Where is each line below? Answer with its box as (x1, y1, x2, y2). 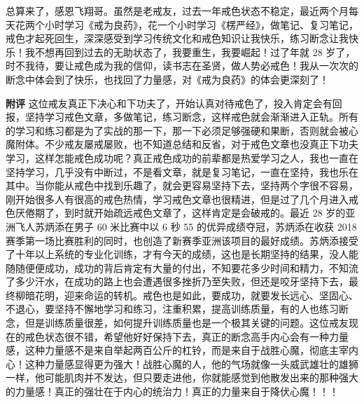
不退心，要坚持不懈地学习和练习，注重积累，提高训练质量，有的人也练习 (6, 301, 339, 316)
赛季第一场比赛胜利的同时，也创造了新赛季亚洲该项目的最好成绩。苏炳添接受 (6, 233, 358, 247)
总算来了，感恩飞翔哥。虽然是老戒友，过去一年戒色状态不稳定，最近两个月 (6, 4, 349, 18)
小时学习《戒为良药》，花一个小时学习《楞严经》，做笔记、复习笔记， (44, 17, 358, 32)
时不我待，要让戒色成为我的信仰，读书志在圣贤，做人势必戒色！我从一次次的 (6, 58, 358, 73)
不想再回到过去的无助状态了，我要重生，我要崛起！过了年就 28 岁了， (34, 44, 356, 59)
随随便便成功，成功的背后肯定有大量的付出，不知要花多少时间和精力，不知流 (6, 260, 358, 275)
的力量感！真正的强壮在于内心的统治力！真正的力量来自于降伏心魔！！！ (6, 384, 339, 399)
